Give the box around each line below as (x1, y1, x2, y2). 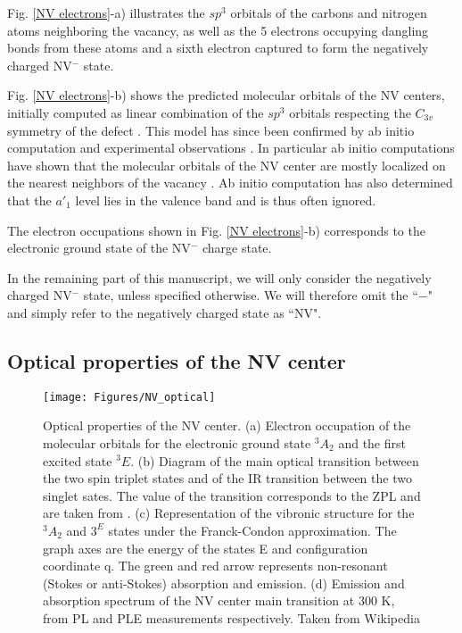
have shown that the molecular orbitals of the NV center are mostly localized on (7, 155, 446, 174)
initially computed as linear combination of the (7, 103, 264, 121)
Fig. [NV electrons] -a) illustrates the (7, 4, 205, 21)
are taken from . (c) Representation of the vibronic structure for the (43, 504, 415, 522)
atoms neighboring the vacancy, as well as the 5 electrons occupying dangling (7, 21, 429, 39)
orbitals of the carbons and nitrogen (230, 4, 427, 21)
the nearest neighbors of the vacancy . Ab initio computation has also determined (7, 173, 453, 192)
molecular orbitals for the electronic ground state (43, 433, 311, 452)
